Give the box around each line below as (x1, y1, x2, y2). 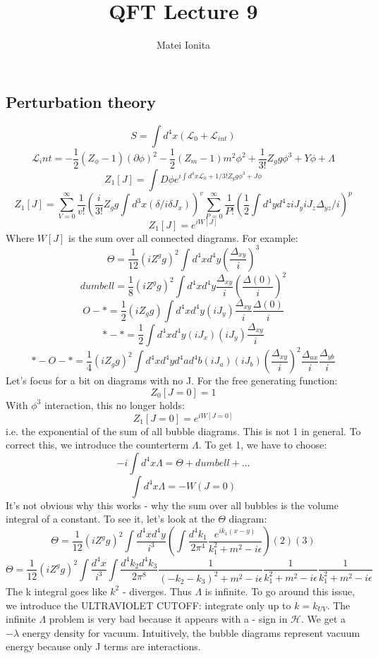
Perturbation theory (6, 90, 157, 112)
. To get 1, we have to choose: (198, 437, 327, 452)
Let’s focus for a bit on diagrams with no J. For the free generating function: (6, 373, 338, 388)
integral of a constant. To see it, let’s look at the (6, 511, 215, 526)
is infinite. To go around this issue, (205, 583, 355, 598)
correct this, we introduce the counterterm (6, 437, 189, 452)
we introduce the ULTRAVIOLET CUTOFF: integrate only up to (6, 597, 291, 612)
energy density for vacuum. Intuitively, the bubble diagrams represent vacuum (22, 625, 360, 640)
